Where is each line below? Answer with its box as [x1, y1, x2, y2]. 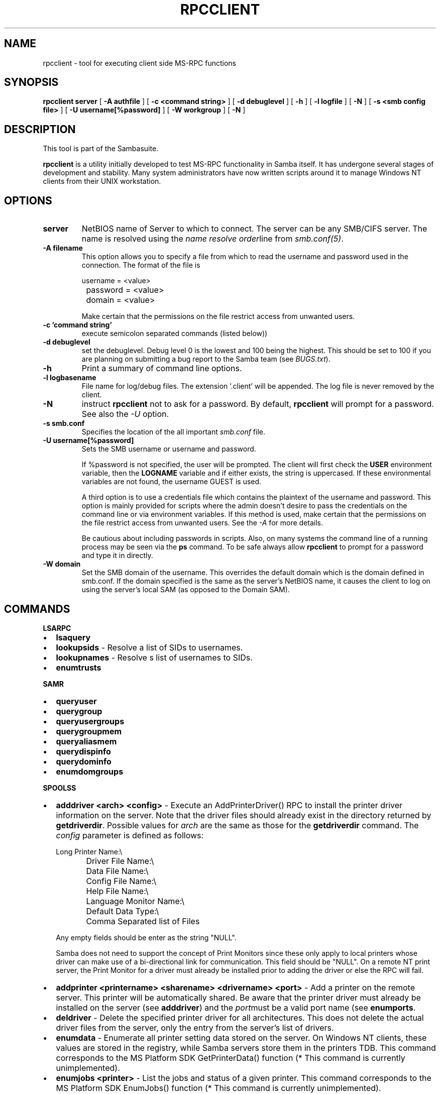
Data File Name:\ [86, 865, 149, 876]
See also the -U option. [81, 409, 169, 419]
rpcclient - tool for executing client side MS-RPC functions [43, 58, 236, 67]
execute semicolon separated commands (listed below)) [81, 329, 268, 338]
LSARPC [43, 623, 71, 632]
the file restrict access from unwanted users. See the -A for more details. [81, 518, 323, 527]
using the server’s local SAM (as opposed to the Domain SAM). [81, 585, 290, 594]
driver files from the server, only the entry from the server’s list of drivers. [56, 1022, 334, 1033]
